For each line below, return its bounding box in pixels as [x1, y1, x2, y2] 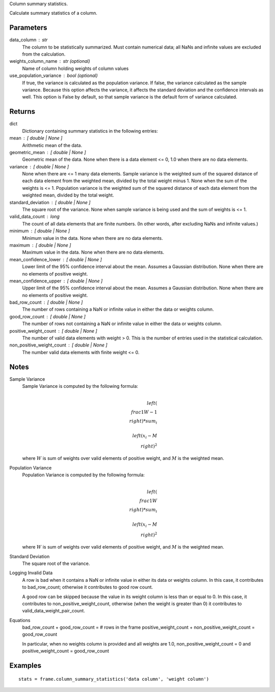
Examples [9, 661, 42, 670]
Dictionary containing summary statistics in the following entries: [22, 128, 158, 134]
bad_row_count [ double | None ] [9, 299, 83, 306]
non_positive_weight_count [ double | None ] [9, 342, 108, 348]
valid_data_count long [9, 213, 60, 219]
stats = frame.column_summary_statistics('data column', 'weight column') [18, 676, 209, 682]
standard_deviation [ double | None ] [9, 199, 91, 205]
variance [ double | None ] [9, 163, 69, 169]
